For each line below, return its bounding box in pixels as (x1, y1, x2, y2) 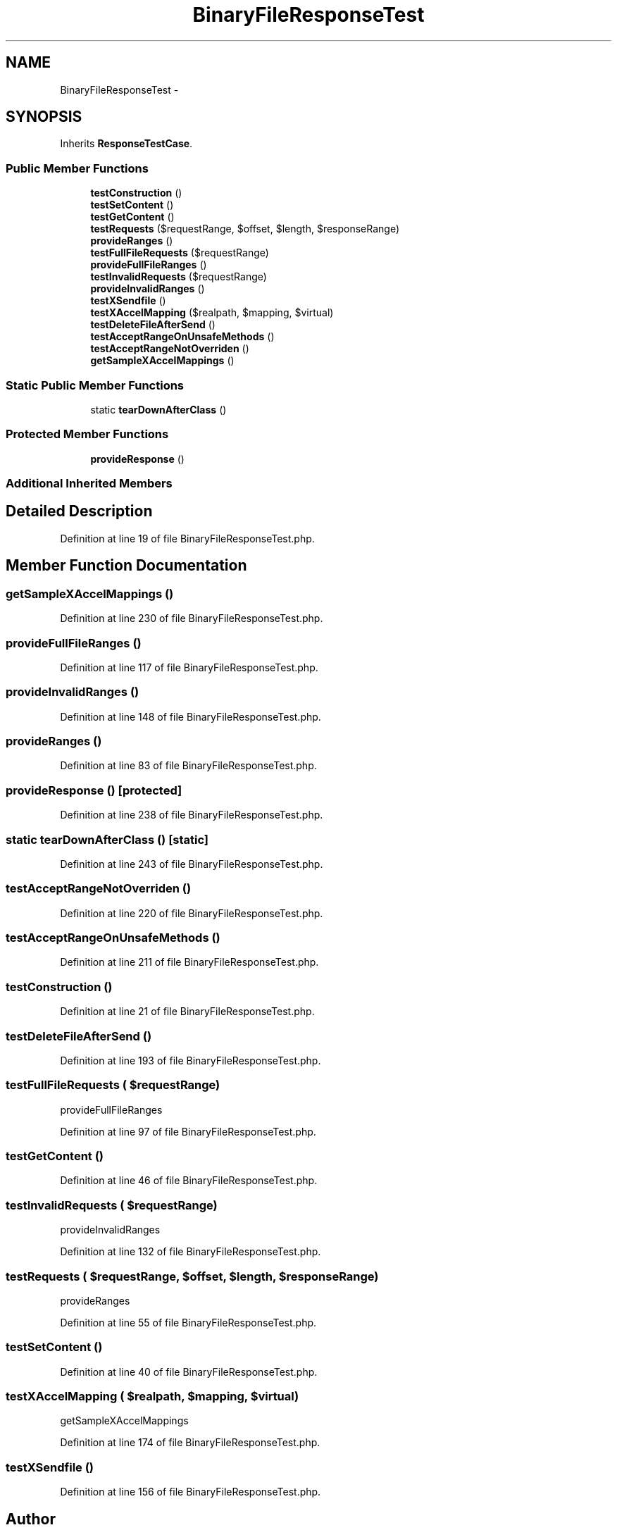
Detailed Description (6, 502, 153, 521)
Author (6, 1510, 56, 1528)
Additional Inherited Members (6, 476, 173, 491)
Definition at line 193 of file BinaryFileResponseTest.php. (60, 1054, 321, 1066)
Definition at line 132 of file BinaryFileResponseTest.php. (60, 1245, 321, 1258)
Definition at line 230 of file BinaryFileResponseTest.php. (60, 612, 323, 625)
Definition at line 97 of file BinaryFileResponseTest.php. (60, 1125, 316, 1138)
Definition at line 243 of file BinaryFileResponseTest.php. (60, 857, 323, 870)
